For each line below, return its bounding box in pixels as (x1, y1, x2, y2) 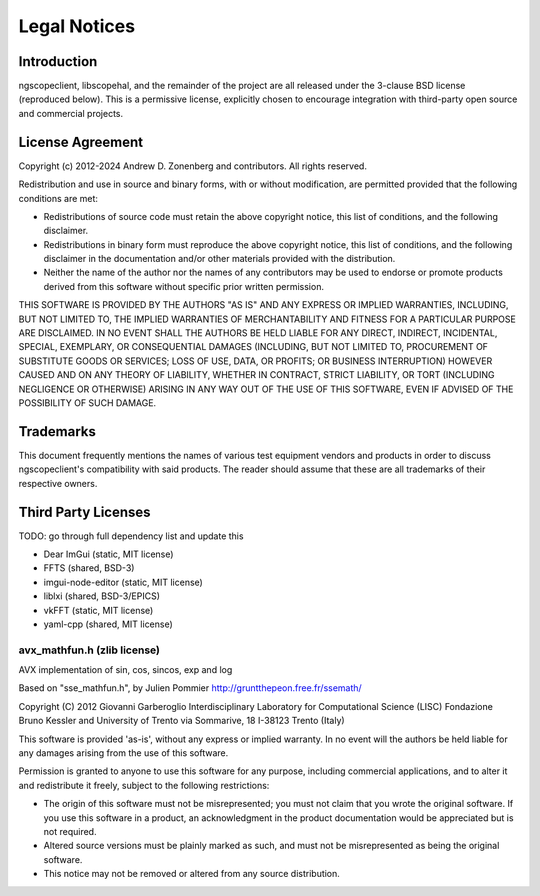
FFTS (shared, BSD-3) (43, 562, 135, 574)
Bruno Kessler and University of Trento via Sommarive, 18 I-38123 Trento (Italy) (18, 715, 345, 727)
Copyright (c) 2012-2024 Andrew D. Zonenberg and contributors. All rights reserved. (18, 160, 367, 172)
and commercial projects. (18, 107, 124, 119)
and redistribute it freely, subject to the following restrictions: (18, 779, 270, 791)
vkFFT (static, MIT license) (43, 604, 154, 616)
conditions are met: (18, 192, 99, 204)
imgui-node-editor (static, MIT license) (43, 576, 204, 588)
